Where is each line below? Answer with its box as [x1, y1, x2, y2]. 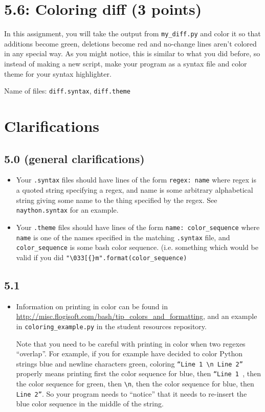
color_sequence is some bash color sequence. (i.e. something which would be [16, 242, 258, 253]
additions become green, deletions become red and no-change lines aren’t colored [4, 38, 257, 49]
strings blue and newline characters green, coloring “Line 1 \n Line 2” [16, 358, 243, 369]
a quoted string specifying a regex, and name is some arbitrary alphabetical [16, 185, 253, 195]
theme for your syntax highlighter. [4, 68, 112, 79]
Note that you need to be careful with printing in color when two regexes [16, 338, 246, 349]
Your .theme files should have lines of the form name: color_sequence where [16, 221, 260, 232]
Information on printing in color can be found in [16, 301, 168, 311]
